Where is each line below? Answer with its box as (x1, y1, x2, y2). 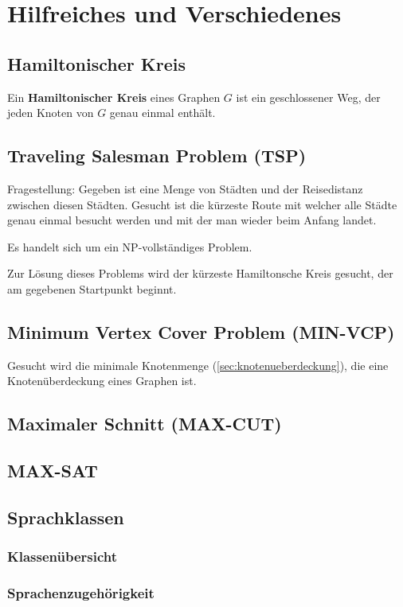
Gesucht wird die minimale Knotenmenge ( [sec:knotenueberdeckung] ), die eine (7, 356, 389, 373)
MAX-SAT (7, 458, 98, 483)
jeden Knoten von (7, 104, 94, 121)
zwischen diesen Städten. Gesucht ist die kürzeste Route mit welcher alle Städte (7, 196, 397, 212)
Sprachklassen (7, 504, 124, 529)
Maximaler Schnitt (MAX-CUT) (7, 411, 282, 436)
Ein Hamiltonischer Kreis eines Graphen (7, 88, 221, 105)
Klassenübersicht (7, 547, 118, 566)
